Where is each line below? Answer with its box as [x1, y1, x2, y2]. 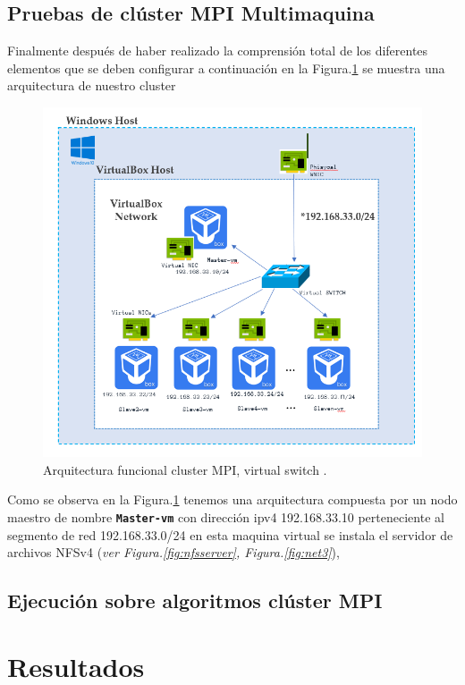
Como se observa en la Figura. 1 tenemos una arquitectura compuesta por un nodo [7, 490, 458, 509]
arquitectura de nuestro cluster [7, 76, 176, 95]
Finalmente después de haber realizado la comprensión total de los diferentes [7, 41, 428, 60]
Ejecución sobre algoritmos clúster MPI [7, 587, 383, 614]
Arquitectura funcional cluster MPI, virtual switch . [43, 460, 327, 478]
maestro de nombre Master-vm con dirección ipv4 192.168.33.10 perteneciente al [7, 507, 444, 526]
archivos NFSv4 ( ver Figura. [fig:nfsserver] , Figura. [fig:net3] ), [7, 543, 340, 562]
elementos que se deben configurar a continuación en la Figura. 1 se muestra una [7, 58, 445, 77]
